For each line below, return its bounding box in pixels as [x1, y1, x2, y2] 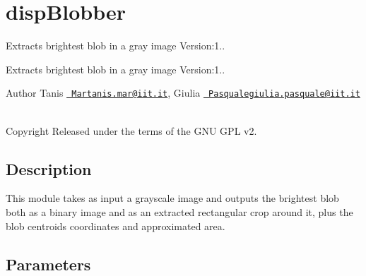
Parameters [6, 253, 91, 275]
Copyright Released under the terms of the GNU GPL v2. [6, 123, 257, 138]
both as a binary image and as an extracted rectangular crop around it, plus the [6, 204, 353, 219]
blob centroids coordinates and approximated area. [6, 218, 225, 233]
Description [6, 157, 92, 179]
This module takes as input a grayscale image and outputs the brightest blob [6, 191, 339, 205]
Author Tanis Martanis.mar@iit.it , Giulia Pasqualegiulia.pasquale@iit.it [6, 85, 360, 100]
